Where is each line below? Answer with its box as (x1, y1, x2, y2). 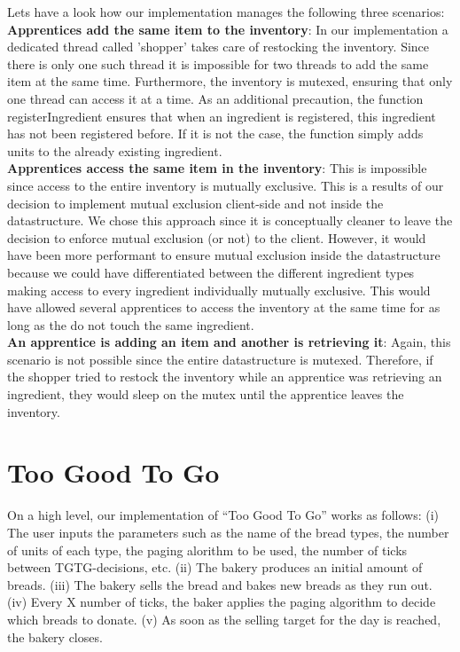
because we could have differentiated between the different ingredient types (7, 263, 415, 281)
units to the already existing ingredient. (7, 141, 222, 160)
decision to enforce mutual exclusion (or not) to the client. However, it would (7, 228, 426, 247)
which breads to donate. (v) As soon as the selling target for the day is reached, (7, 609, 441, 628)
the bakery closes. (7, 627, 103, 646)
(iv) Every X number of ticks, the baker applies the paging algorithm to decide (7, 593, 436, 611)
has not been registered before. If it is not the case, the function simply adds (7, 124, 424, 143)
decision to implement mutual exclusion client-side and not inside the (7, 193, 384, 212)
